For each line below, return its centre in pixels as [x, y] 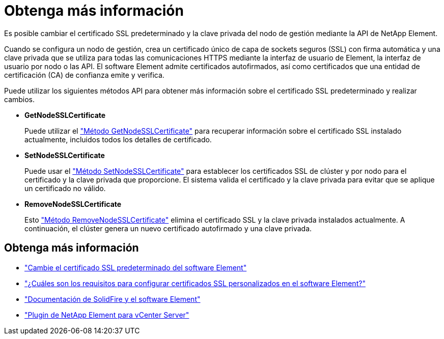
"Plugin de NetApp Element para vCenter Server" [107, 315]
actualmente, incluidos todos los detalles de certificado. [118, 139]
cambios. [20, 99]
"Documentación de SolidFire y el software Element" [113, 299]
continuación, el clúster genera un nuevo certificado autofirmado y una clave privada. [168, 228]
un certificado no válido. [65, 188]
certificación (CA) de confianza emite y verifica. [84, 75]
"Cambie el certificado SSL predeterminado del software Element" [136, 267]
